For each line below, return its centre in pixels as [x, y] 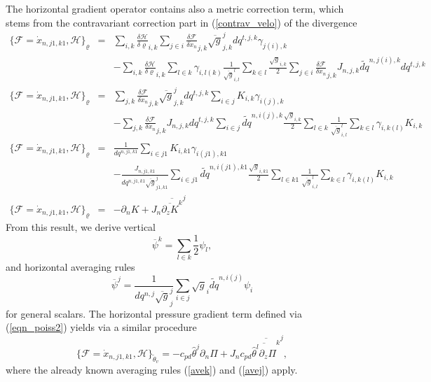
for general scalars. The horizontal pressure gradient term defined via [154, 313]
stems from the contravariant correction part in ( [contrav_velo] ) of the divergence [182, 22]
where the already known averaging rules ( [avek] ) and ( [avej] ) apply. [152, 370]
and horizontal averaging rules [70, 266]
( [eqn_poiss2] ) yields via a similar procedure [101, 327]
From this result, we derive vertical [81, 227]
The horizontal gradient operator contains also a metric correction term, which [175, 8]
